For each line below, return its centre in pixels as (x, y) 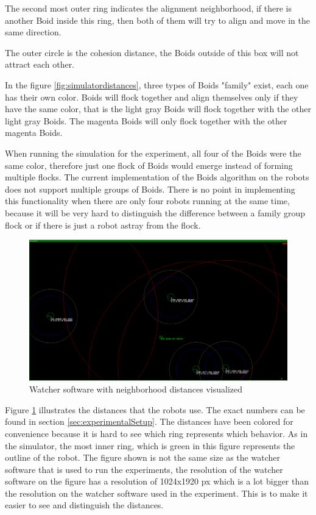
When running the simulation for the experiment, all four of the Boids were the (153, 153)
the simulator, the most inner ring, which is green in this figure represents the (150, 445)
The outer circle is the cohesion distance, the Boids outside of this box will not (152, 52)
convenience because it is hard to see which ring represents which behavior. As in (156, 433)
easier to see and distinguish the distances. (84, 505)
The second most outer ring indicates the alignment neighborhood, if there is (149, 8)
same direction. (33, 32)
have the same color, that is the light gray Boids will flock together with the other (158, 109)
